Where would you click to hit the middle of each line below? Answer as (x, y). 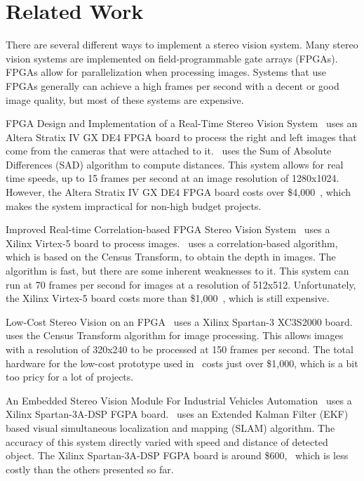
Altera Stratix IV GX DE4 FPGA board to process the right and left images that (181, 137)
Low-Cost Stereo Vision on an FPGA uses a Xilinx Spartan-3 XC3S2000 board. (179, 321)
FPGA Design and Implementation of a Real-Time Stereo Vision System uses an (182, 123)
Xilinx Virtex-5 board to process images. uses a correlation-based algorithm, (172, 243)
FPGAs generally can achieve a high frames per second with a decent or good (173, 85)
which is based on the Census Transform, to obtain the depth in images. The (171, 257)
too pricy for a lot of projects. (70, 377)
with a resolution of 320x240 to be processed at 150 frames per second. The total (180, 349)
